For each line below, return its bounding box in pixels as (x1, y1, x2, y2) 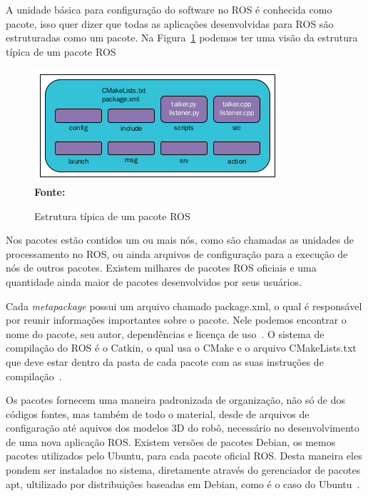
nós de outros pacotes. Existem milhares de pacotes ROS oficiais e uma (6, 260, 317, 275)
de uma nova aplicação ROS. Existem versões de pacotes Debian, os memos (6, 434, 336, 449)
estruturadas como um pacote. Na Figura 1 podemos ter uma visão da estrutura (6, 30, 358, 45)
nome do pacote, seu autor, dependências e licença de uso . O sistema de (6, 326, 324, 341)
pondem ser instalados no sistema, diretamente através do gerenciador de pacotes (6, 462, 361, 477)
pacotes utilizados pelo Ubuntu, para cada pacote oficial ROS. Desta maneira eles (6, 448, 362, 463)
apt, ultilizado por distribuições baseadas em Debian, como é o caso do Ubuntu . (6, 476, 360, 491)
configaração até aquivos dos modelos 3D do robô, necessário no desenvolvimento (6, 420, 359, 435)
